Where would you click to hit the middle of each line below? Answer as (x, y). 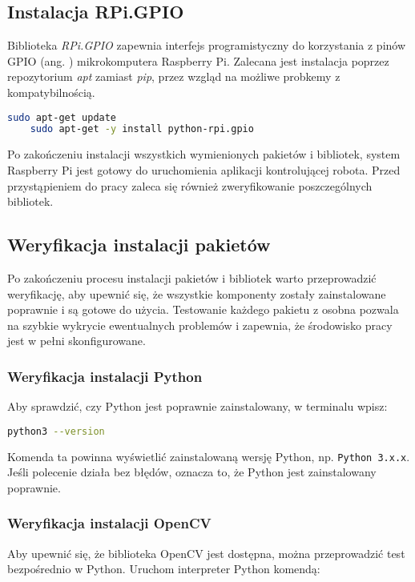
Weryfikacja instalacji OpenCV (109, 523)
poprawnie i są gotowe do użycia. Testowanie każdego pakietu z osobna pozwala (203, 309)
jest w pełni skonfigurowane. (77, 341)
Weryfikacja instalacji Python (105, 376)
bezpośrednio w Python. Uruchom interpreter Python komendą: (164, 569)
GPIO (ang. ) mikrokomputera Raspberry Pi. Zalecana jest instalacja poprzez (198, 60)
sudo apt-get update (62, 117)
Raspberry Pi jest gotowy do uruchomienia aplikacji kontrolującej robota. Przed (204, 169)
